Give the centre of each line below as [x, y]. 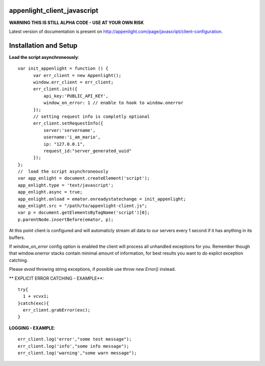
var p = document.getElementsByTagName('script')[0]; [84, 213]
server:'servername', [69, 130]
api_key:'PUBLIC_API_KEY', [76, 96]
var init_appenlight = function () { [63, 68]
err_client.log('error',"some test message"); [75, 339]
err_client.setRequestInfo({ [68, 123]
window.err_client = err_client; [73, 82]
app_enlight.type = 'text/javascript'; [66, 185]
